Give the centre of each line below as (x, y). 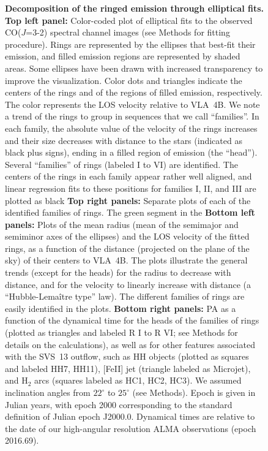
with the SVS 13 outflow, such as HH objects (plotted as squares (127, 356)
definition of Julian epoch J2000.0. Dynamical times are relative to (130, 416)
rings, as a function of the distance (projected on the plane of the (127, 248)
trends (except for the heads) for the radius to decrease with (118, 272)
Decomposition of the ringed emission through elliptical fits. (135, 8)
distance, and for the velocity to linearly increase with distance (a (128, 284)
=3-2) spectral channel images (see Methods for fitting (128, 32)
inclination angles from (48, 392)
